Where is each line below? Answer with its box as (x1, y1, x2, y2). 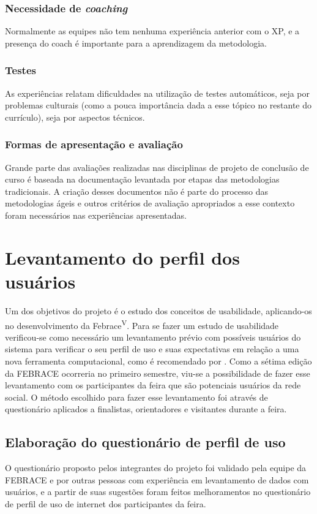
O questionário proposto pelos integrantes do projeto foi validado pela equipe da (5, 461, 307, 474)
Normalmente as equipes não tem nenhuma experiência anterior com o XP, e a (5, 25, 300, 37)
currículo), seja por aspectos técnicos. (5, 110, 145, 123)
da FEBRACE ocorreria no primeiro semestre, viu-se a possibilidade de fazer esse (5, 366, 310, 379)
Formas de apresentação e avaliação (5, 137, 183, 152)
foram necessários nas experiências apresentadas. (5, 209, 187, 221)
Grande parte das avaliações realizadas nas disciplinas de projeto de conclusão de (5, 161, 309, 173)
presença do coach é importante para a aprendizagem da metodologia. (5, 36, 267, 49)
